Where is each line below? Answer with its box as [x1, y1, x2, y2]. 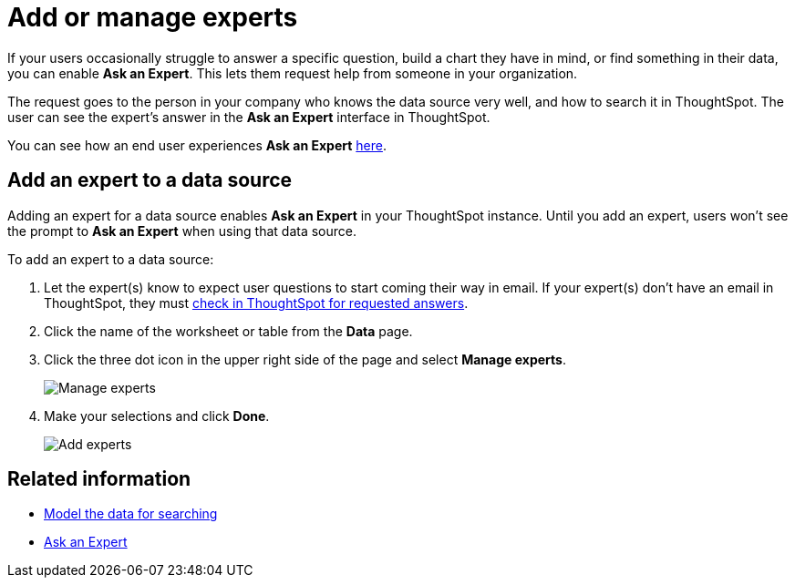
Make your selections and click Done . [44, 407, 270, 424]
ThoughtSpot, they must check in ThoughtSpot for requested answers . [44, 294, 469, 311]
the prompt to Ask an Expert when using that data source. [7, 222, 357, 239]
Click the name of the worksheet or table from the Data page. [44, 323, 413, 339]
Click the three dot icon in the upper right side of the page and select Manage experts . [44, 351, 566, 367]
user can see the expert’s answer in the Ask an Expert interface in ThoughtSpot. [7, 108, 490, 125]
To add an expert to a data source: [7, 251, 214, 267]
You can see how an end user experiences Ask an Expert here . [7, 137, 387, 153]
